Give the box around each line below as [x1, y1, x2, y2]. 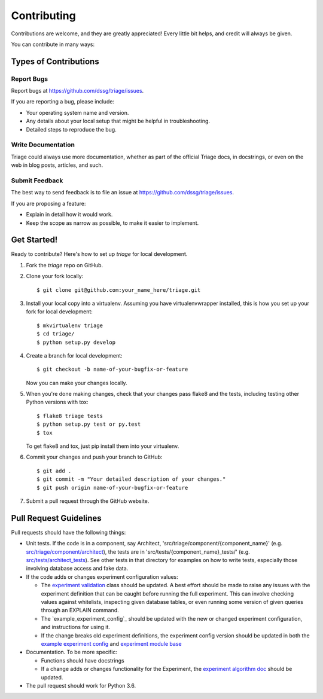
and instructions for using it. [41, 624, 111, 631]
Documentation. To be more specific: [26, 649, 118, 656]
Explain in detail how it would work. [26, 211, 113, 218]
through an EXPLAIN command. [41, 607, 119, 614]
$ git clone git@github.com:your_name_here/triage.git [36, 286, 201, 293]
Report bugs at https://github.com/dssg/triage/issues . [11, 87, 144, 94]
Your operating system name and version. [26, 109, 129, 116]
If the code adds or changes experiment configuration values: [26, 573, 179, 580]
